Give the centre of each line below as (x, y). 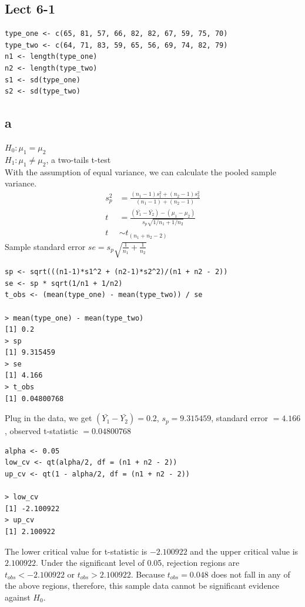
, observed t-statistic (41, 431)
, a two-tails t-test (78, 159)
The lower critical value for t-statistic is (76, 551)
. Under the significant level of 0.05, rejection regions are (138, 563)
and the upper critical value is (244, 551)
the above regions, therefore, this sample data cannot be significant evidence (142, 586)
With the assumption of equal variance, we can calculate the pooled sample (140, 171)
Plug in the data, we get (48, 418)
